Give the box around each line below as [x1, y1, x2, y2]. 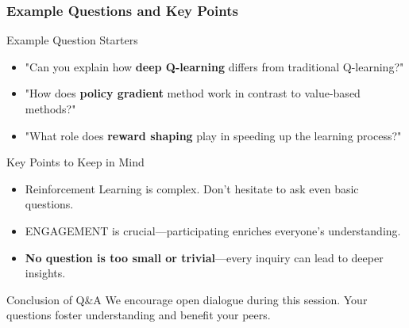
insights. [25, 265, 66, 281]
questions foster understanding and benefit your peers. [6, 307, 271, 323]
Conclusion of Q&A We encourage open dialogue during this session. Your [6, 291, 368, 307]
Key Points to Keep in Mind [6, 154, 145, 170]
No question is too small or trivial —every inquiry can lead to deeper [25, 249, 384, 265]
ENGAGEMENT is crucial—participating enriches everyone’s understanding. [25, 222, 401, 238]
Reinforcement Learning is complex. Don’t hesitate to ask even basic [25, 180, 359, 196]
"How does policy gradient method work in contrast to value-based [25, 85, 361, 101]
